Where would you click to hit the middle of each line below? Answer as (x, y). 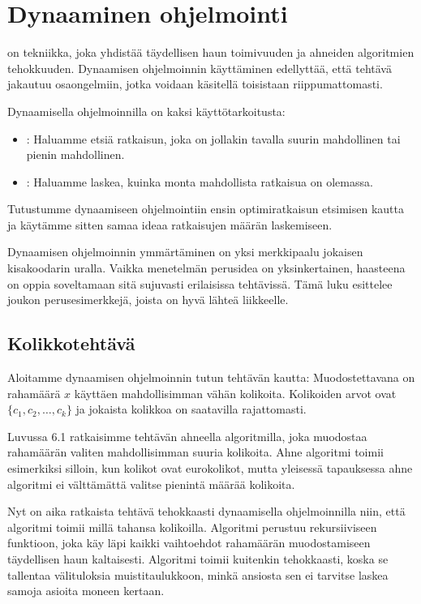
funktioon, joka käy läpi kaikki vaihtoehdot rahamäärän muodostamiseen (189, 543)
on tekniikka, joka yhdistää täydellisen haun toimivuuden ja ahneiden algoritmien (211, 52)
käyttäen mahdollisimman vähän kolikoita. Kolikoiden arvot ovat (235, 393)
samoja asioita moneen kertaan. (86, 591)
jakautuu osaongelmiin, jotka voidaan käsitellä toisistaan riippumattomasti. (195, 84)
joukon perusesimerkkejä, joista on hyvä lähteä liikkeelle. (148, 300)
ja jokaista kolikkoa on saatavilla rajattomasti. (191, 409)
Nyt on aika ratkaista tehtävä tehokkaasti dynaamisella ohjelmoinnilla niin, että (206, 511)
